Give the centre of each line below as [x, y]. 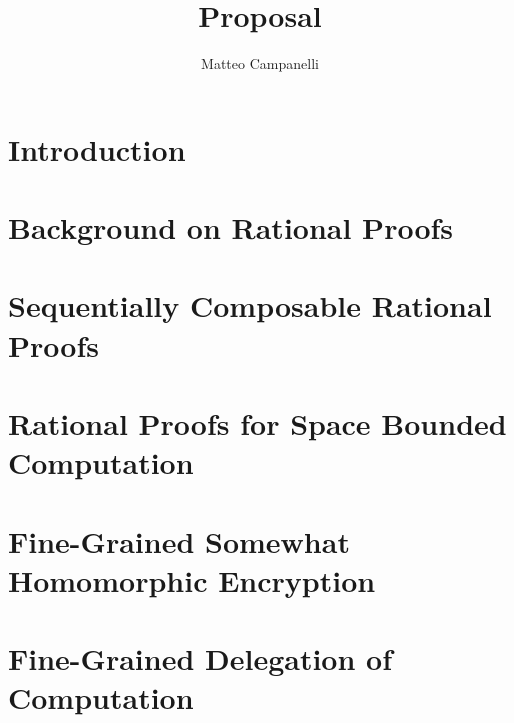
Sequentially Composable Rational [250, 305]
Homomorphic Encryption [192, 579]
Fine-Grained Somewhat [179, 540]
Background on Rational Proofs [231, 227]
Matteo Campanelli [260, 63]
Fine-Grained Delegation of [200, 658]
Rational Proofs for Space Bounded [257, 423]
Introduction [97, 148]
